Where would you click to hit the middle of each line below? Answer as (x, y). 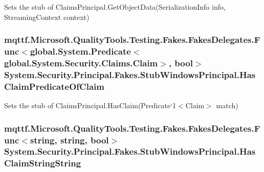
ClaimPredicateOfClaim (54, 86)
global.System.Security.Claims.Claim (81, 63)
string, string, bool (69, 140)
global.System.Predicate (80, 51)
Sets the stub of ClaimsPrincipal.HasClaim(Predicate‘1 (90, 105)
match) (227, 105)
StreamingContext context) (47, 17)
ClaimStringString (43, 163)
